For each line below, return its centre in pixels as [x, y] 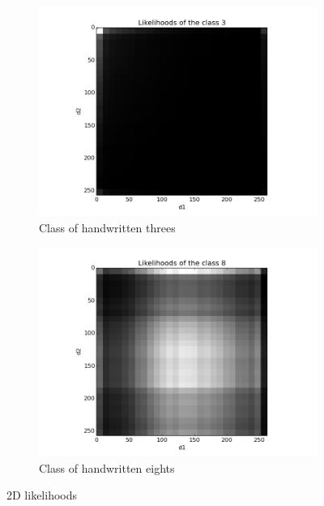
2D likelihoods [42, 495]
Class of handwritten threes [107, 227]
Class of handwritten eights [107, 467]
